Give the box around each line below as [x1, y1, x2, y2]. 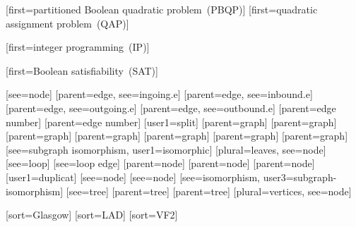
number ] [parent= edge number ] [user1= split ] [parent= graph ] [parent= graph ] [6, 114, 337, 129]
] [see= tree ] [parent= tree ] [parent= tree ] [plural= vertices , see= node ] [60, 183, 352, 198]
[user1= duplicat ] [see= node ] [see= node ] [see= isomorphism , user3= [6, 169, 294, 184]
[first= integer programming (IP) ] [6, 39, 150, 54]
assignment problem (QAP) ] [6, 16, 129, 30]
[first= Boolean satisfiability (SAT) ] [6, 63, 158, 78]
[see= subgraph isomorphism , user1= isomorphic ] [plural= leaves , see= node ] [6, 142, 326, 157]
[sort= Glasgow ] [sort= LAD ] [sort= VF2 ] [6, 207, 178, 222]
